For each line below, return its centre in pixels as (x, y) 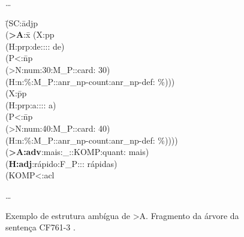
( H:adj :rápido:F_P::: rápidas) (61, 163)
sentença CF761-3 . (40, 227)
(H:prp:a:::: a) (31, 104)
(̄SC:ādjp (22, 22)
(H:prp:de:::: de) (35, 46)
